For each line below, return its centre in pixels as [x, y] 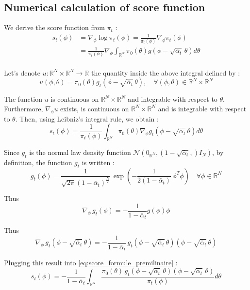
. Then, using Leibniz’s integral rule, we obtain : [87, 118]
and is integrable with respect [202, 108]
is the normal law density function [80, 152]
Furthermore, [24, 108]
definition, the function [38, 162]
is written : [98, 162]
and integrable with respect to [173, 99]
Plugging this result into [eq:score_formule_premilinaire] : [91, 262]
